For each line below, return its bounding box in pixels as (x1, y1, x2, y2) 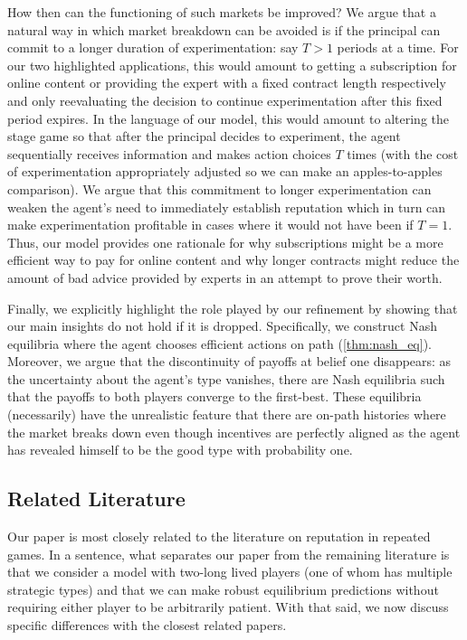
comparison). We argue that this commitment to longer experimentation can (7, 179, 432, 198)
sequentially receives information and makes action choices (7, 144, 331, 163)
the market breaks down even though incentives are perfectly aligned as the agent (7, 422, 461, 441)
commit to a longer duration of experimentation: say (7, 38, 299, 57)
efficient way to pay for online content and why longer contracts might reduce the (7, 250, 460, 269)
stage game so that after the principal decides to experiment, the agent (7, 127, 401, 146)
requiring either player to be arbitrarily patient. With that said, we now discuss (7, 598, 449, 616)
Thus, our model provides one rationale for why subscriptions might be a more (7, 232, 443, 251)
